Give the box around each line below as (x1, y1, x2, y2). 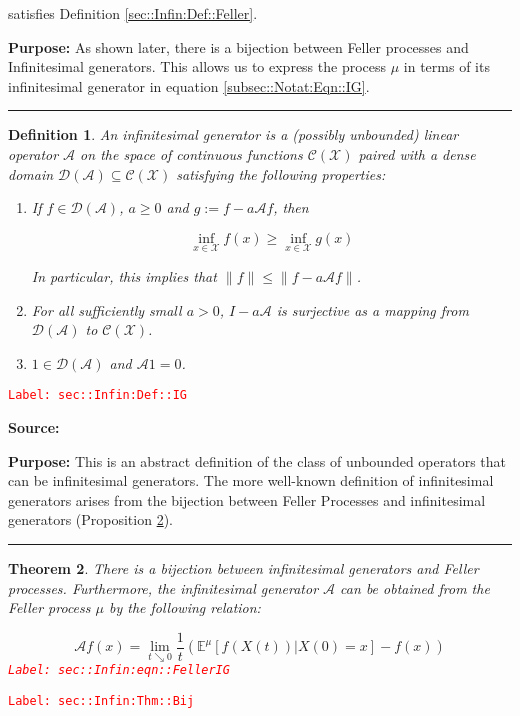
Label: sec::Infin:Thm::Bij (8, 694, 195, 709)
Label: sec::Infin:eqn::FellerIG (8, 663, 230, 678)
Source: (8, 417, 60, 437)
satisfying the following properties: (176, 163, 386, 184)
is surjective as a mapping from (276, 299, 469, 320)
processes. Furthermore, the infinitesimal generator (8, 577, 319, 598)
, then (273, 197, 309, 218)
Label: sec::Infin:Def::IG (8, 388, 187, 403)
